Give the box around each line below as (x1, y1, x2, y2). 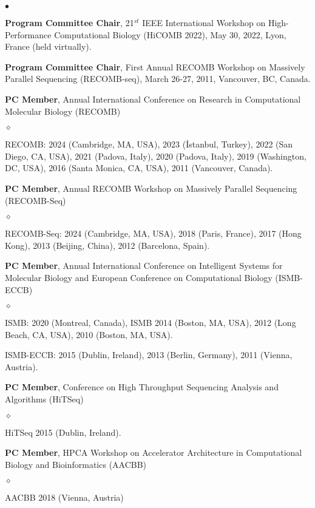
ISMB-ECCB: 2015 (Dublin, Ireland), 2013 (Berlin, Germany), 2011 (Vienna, (5, 348, 293, 361)
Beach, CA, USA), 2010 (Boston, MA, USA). (5, 328, 173, 340)
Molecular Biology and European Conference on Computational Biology (5, 271, 273, 283)
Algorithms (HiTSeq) (5, 393, 84, 405)
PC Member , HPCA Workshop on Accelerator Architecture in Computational (5, 446, 302, 459)
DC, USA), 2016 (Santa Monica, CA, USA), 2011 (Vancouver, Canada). (5, 161, 273, 174)
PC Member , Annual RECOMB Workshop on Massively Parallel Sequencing (5, 181, 297, 194)
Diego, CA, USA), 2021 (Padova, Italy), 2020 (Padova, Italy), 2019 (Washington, (5, 149, 307, 162)
